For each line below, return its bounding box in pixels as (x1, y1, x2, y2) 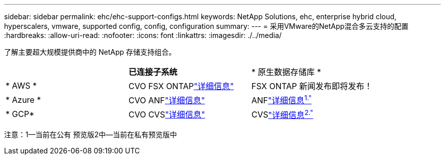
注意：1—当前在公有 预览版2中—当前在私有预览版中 (4, 130, 177, 139)
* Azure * (6, 95, 41, 105)
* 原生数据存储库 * (251, 67, 322, 77)
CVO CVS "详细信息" (128, 109, 205, 120)
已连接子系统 (128, 67, 177, 77)
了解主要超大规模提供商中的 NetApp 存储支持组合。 (4, 48, 176, 56)
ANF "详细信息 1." (251, 94, 312, 106)
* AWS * (6, 81, 37, 91)
